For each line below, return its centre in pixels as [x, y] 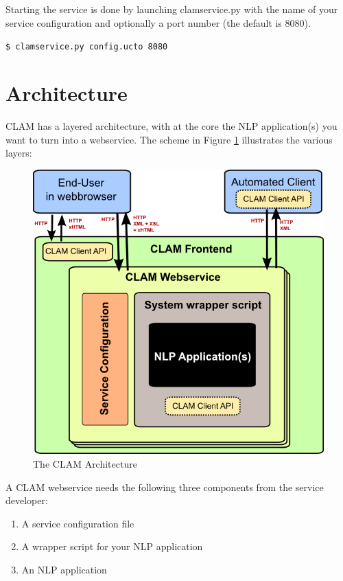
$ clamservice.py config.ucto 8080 [87, 47]
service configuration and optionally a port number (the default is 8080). [158, 22]
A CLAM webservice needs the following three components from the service [165, 487]
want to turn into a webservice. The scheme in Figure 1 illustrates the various [169, 139]
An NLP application [64, 570]
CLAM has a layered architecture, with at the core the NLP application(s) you [171, 125]
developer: [27, 500]
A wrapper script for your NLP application [112, 546]
